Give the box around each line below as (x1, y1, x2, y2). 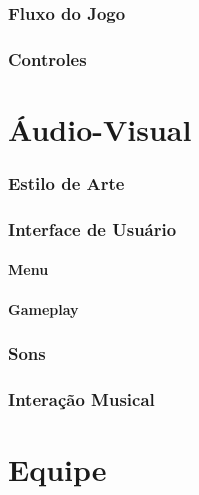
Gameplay (8, 298, 79, 319)
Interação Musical (8, 386, 155, 411)
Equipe (8, 449, 107, 489)
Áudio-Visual (8, 108, 192, 149)
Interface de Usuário (8, 216, 177, 241)
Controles (8, 46, 87, 71)
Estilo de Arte (8, 170, 125, 195)
